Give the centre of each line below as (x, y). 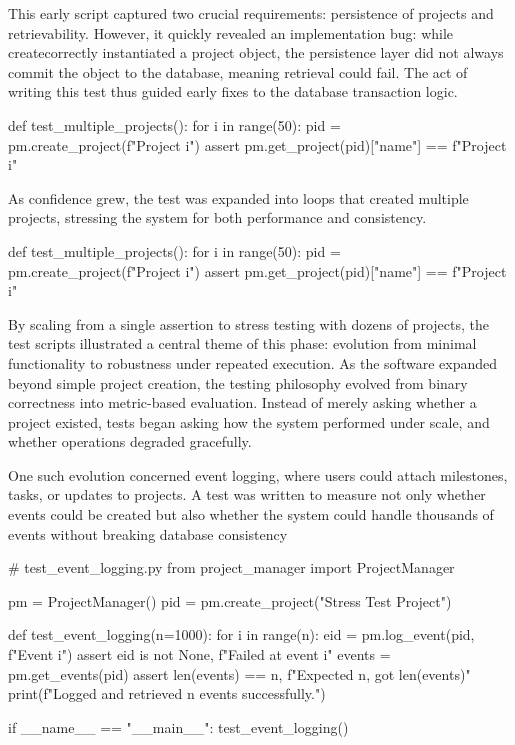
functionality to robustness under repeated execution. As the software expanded (253, 362)
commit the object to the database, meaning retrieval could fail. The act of (238, 71)
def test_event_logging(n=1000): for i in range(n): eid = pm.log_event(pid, (241, 634)
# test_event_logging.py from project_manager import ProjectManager (231, 567)
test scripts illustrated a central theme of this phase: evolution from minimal (242, 343)
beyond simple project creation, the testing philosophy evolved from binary (238, 382)
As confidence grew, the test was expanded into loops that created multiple (238, 197)
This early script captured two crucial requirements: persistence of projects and (251, 13)
